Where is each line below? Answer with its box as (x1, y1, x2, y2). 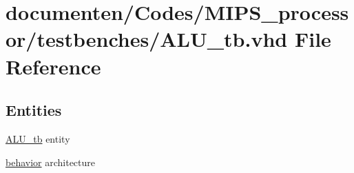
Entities (6, 99, 62, 121)
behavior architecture (6, 154, 96, 169)
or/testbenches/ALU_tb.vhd (6, 25, 288, 53)
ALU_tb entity (6, 131, 70, 145)
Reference (6, 52, 101, 80)
